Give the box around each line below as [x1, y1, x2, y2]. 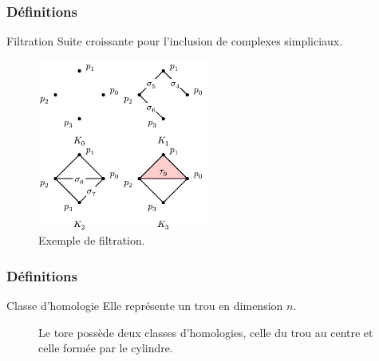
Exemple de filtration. [38, 232, 145, 249]
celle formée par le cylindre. [38, 339, 173, 356]
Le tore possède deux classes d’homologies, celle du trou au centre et [38, 324, 373, 340]
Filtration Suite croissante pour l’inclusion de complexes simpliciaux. [6, 33, 343, 49]
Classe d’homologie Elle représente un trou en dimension [6, 297, 283, 314]
